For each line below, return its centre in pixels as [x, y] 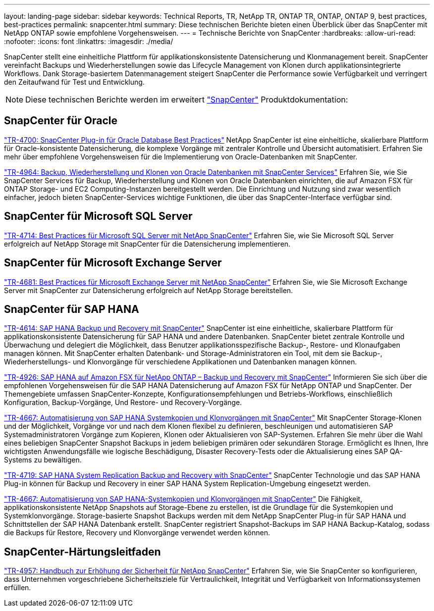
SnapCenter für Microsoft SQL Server [98, 216]
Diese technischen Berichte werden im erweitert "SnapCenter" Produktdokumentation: [187, 100]
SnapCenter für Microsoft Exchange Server [113, 263]
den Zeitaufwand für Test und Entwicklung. [74, 82]
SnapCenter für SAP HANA [72, 309]
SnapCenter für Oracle [61, 121]
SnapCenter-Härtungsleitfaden [82, 552]
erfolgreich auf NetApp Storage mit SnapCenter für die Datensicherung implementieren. [147, 244]
